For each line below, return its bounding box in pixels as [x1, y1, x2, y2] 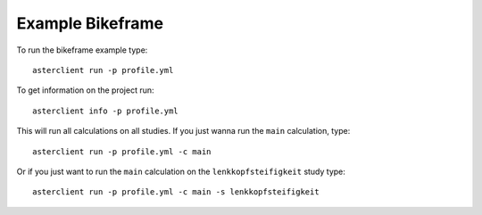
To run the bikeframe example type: [16, 45, 148, 55]
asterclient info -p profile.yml [32, 105, 179, 116]
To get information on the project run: [16, 85, 155, 95]
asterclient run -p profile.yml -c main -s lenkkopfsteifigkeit [32, 187, 320, 197]
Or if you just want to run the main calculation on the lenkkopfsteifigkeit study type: [16, 166, 345, 177]
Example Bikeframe [16, 13, 164, 33]
